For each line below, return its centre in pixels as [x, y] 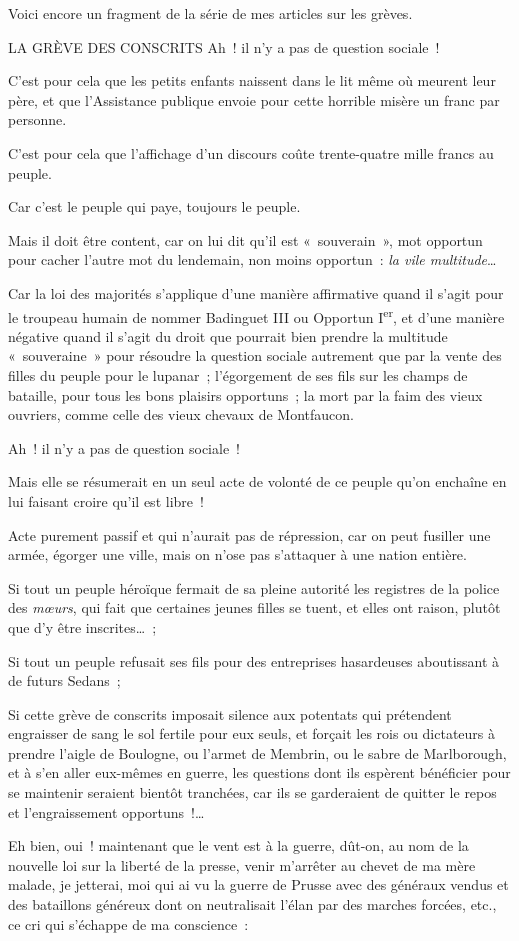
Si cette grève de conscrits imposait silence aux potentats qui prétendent [230, 713]
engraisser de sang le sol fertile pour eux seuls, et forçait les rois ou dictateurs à [252, 733]
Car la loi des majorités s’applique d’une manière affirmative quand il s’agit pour [256, 292]
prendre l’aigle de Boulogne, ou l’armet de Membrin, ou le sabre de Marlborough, [257, 752]
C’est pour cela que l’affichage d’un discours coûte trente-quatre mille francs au [251, 152]
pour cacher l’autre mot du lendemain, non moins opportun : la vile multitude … [252, 259]
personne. [37, 119]
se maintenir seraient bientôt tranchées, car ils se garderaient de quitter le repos [252, 792]
